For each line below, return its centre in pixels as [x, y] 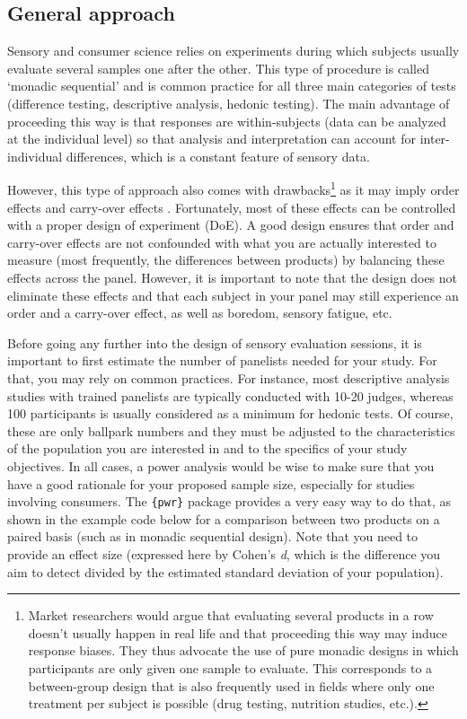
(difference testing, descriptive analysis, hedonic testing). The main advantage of [229, 103]
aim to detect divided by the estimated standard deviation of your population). [225, 571]
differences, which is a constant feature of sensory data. [218, 156]
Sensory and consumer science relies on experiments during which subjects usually [233, 51]
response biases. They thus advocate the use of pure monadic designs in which [243, 650]
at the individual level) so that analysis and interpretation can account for [211, 139]
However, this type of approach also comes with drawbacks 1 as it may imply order [233, 189]
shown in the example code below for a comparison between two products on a [224, 518]
